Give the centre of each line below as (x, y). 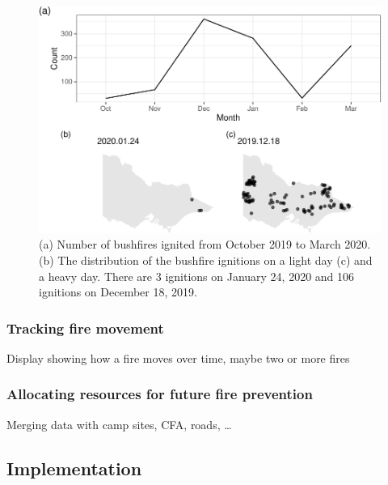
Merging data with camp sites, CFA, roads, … (119, 424)
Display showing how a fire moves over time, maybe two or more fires (178, 357)
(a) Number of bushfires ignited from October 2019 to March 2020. (205, 244)
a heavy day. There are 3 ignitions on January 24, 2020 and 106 (197, 276)
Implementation (74, 468)
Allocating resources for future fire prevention (160, 394)
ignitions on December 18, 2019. (118, 292)
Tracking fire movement (85, 328)
